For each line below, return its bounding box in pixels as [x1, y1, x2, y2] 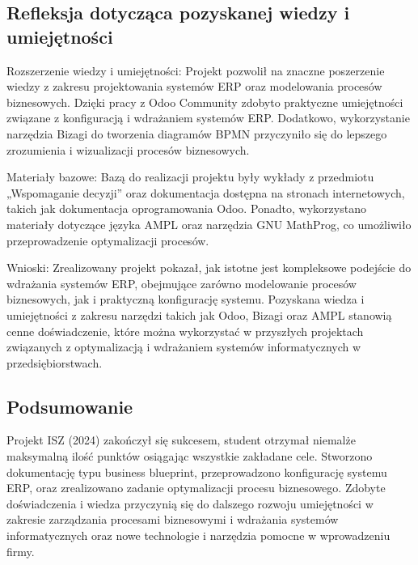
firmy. [6, 542, 35, 559]
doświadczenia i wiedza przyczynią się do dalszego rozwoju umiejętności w [6, 495, 374, 512]
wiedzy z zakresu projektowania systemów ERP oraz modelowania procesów [6, 78, 382, 95]
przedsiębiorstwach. [6, 354, 103, 371]
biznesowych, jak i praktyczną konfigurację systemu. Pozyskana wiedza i [6, 291, 365, 308]
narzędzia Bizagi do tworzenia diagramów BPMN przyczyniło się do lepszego [6, 125, 387, 142]
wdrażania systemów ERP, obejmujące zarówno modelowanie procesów [6, 274, 357, 291]
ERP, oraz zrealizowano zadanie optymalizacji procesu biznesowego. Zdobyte [6, 479, 386, 496]
